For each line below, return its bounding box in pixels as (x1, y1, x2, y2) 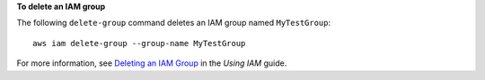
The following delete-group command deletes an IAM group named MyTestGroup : (16, 18, 331, 28)
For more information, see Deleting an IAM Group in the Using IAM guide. (16, 58, 287, 68)
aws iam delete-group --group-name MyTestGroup (32, 38, 246, 48)
